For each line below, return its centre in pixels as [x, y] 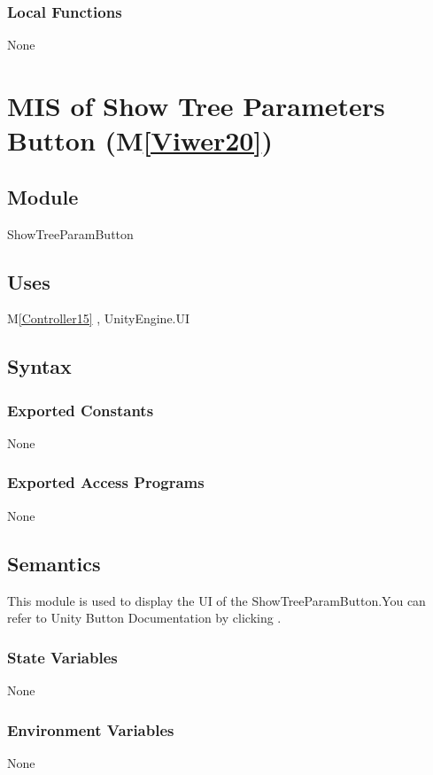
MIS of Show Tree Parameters [196, 105]
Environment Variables [91, 729]
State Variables [62, 657]
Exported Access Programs [106, 482]
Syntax [39, 366]
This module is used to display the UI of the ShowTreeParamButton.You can [216, 600]
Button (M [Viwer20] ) [140, 140]
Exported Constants [81, 410]
